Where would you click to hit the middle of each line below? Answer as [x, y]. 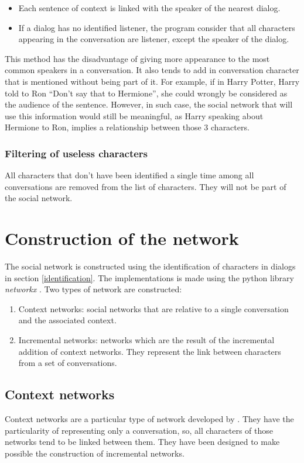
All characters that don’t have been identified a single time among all [129, 175]
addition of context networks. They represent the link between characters [150, 351]
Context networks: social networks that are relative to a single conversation [153, 308]
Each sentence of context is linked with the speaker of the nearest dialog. [149, 8]
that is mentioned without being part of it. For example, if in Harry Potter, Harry [152, 81]
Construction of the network [122, 238]
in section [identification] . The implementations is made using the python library [149, 277]
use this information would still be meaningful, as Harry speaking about [134, 115]
